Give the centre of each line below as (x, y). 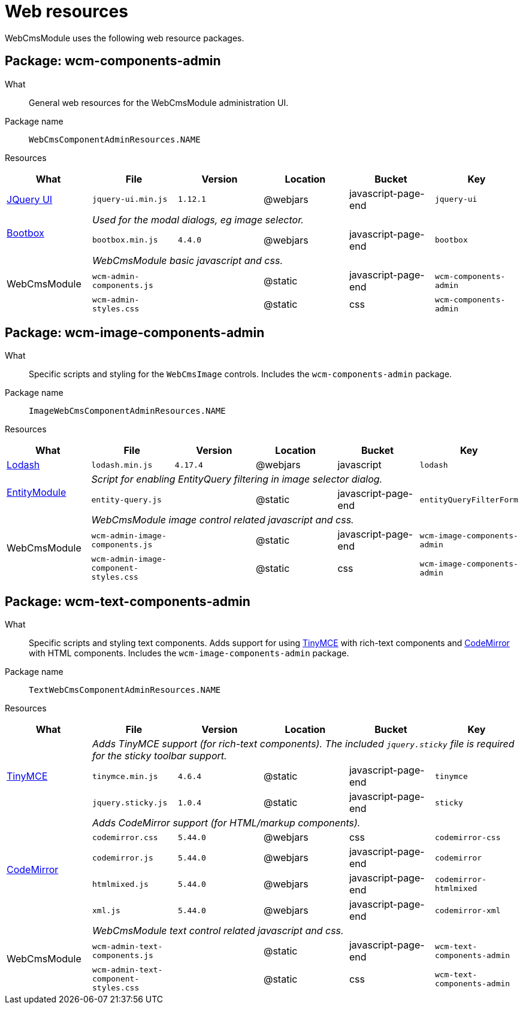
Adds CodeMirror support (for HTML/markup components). (226, 823)
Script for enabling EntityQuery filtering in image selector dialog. (237, 479)
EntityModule (37, 493)
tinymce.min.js (125, 776)
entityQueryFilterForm (469, 499)
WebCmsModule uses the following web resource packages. (125, 38)
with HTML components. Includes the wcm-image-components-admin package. (189, 653)
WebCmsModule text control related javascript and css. (218, 931)
